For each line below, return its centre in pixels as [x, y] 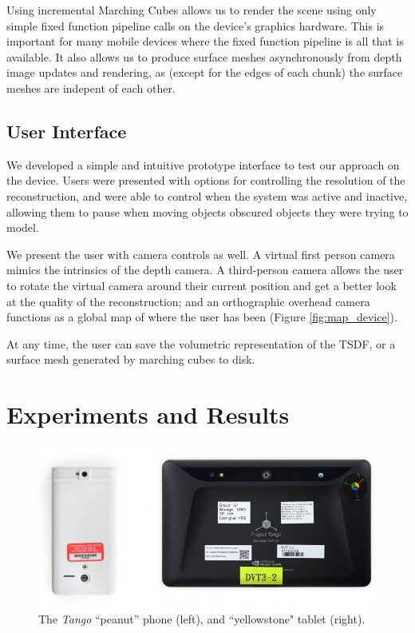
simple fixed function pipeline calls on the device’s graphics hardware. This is [196, 25]
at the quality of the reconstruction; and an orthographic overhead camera [188, 301]
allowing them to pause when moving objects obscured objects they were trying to [207, 211]
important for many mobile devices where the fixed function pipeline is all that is [205, 41]
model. [23, 227]
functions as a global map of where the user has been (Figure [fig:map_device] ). [202, 317]
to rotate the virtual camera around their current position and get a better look [202, 285]
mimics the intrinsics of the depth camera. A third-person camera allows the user [205, 270]
